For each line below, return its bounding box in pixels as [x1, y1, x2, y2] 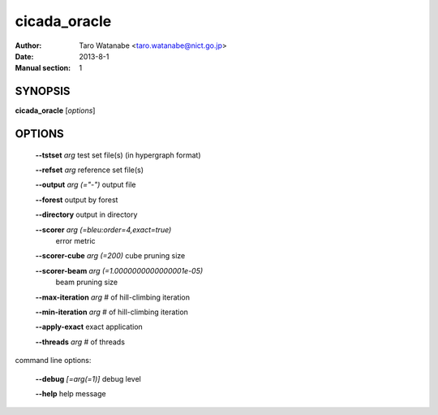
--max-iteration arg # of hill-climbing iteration [35, 292, 191, 302]
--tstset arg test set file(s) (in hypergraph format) [35, 150, 202, 160]
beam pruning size [55, 277, 118, 287]
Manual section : [15, 63, 71, 73]
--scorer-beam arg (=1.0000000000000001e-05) [35, 266, 204, 275]
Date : [15, 51, 34, 61]
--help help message [35, 388, 106, 398]
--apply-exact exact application [35, 322, 144, 332]
